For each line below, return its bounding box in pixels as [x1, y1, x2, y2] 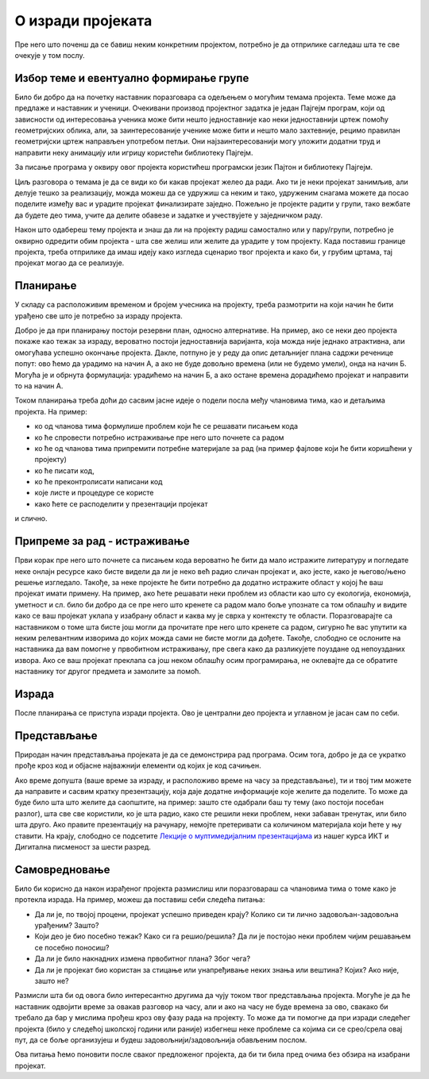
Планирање [14, 279, 77, 293]
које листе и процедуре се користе [34, 488, 154, 498]
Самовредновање [14, 862, 110, 877]
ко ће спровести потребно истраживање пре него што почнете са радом [34, 433, 284, 442]
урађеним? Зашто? [34, 921, 99, 931]
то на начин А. [14, 381, 64, 391]
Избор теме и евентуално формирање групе [14, 71, 249, 85]
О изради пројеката [14, 12, 153, 29]
